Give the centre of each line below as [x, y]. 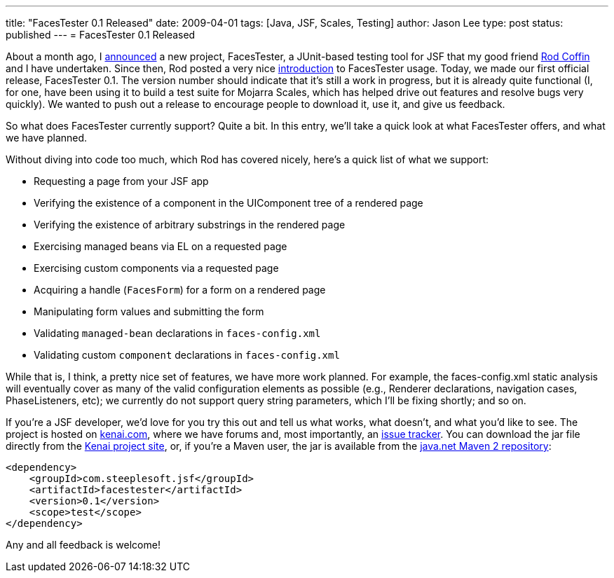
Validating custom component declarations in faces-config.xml [187, 355]
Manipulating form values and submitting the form [149, 311]
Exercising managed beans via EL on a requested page [161, 246]
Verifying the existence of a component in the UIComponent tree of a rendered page [228, 203]
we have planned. [47, 138]
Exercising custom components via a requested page [156, 268]
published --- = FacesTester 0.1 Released [101, 35]
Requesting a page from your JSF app [121, 181]
